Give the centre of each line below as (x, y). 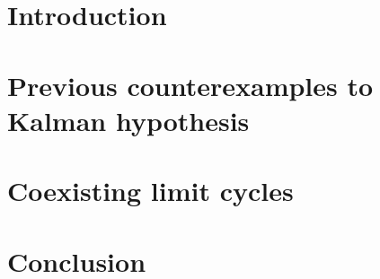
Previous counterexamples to (190, 85)
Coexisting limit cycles (150, 191)
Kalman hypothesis (128, 120)
